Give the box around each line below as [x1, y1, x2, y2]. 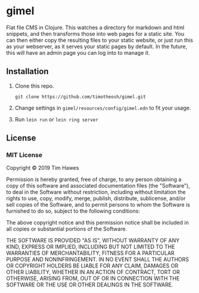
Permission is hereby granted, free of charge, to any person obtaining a [6, 176, 182, 183]
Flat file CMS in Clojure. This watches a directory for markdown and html [6, 24, 185, 31]
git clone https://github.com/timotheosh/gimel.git [14, 93, 146, 99]
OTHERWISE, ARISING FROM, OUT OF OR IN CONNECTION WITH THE [6, 275, 180, 282]
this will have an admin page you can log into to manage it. [6, 49, 150, 56]
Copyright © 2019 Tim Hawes [6, 164, 79, 172]
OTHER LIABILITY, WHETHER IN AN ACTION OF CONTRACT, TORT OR [6, 269, 180, 276]
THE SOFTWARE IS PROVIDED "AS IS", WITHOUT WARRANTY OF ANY [6, 237, 180, 244]
